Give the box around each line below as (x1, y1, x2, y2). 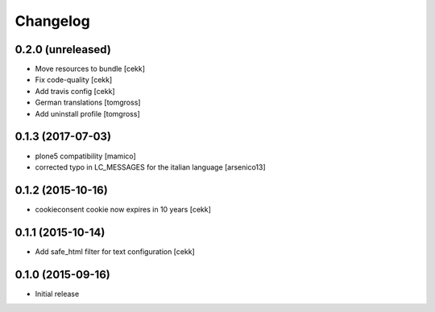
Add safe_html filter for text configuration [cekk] (35, 246, 195, 257)
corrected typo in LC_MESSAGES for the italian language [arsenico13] (35, 162, 266, 172)
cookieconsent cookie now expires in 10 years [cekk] (35, 204, 211, 214)
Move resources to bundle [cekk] (35, 64, 145, 74)
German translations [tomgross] (35, 97, 141, 108)
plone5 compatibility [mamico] (35, 151, 136, 161)
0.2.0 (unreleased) (14, 43, 112, 56)
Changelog (14, 12, 90, 30)
